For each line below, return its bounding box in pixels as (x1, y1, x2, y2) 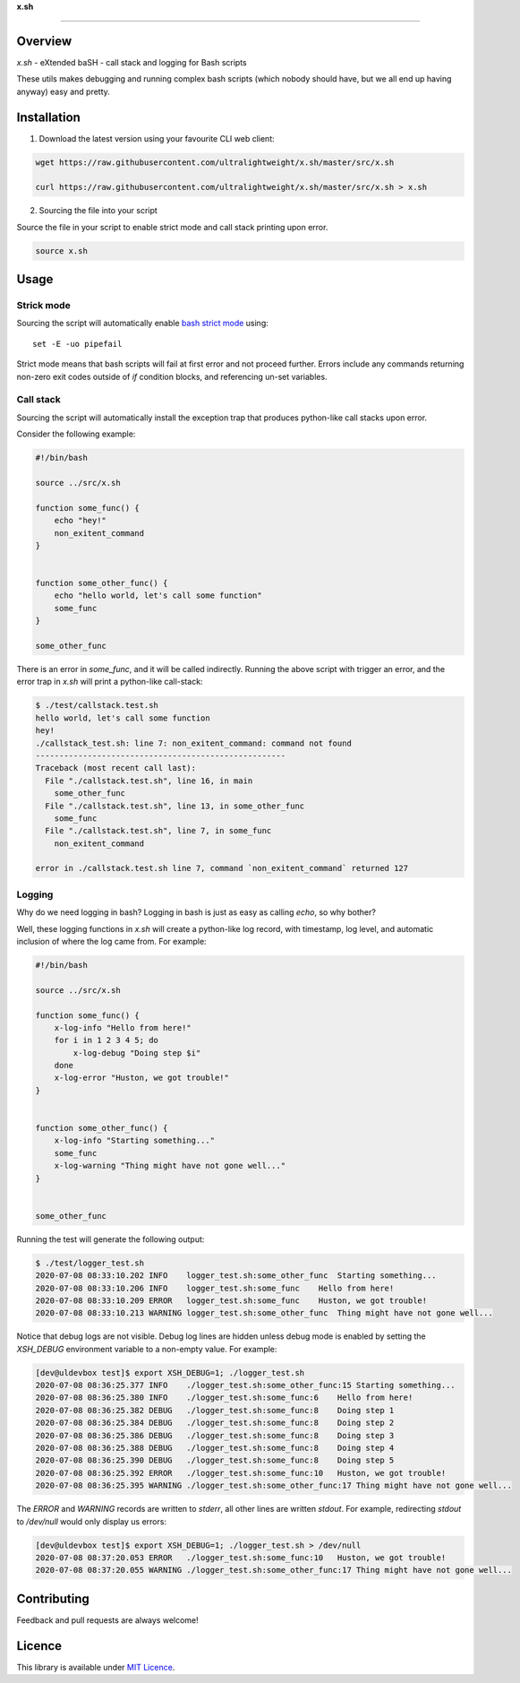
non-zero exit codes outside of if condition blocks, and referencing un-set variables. (16, 371, 328, 382)
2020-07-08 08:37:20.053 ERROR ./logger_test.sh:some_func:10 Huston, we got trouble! (35, 1552, 447, 1563)
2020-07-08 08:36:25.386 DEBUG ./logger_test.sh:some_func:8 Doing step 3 (35, 1430, 395, 1440)
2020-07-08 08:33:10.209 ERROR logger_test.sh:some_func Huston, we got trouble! (35, 1295, 428, 1306)
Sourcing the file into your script (38, 205, 158, 216)
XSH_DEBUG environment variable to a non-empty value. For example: (16, 1343, 277, 1354)
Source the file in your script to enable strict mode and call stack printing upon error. (16, 221, 328, 232)
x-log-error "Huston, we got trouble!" (54, 1073, 230, 1083)
